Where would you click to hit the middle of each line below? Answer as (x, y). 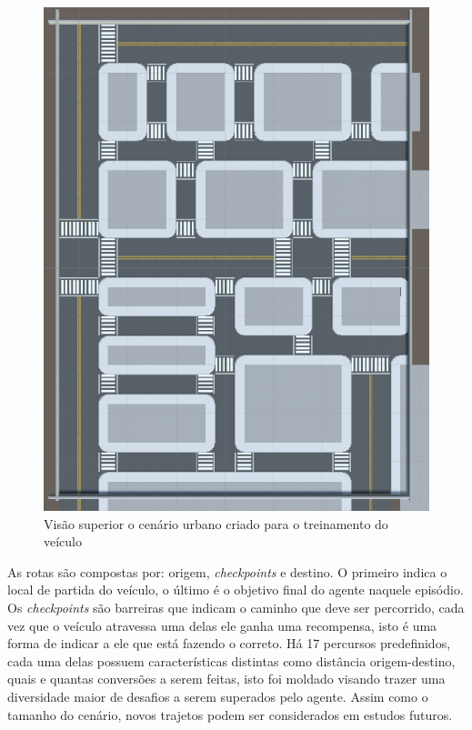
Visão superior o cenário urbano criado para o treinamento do (216, 523)
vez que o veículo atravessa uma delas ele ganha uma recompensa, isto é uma (222, 625)
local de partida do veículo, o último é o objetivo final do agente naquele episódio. (236, 590)
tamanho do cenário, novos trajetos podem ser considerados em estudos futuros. (230, 714)
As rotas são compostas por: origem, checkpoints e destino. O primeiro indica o (227, 571)
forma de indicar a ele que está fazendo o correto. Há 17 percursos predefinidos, (229, 643)
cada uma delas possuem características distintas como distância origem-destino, (231, 660)
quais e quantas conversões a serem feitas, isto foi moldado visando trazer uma (226, 679)
